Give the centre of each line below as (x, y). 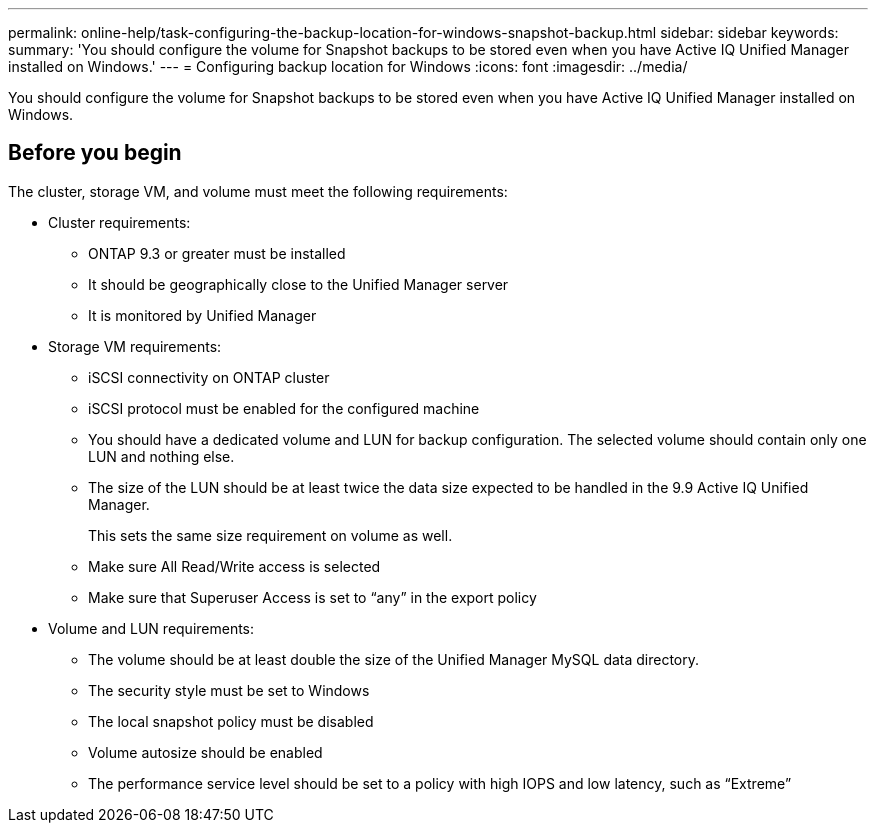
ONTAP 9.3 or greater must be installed (217, 253)
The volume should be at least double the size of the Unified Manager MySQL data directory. (394, 659)
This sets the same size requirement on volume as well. (270, 535)
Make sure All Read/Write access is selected (234, 566)
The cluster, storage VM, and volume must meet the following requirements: (258, 191)
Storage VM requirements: (135, 346)
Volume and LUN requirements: (151, 628)
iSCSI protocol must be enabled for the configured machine (284, 408)
